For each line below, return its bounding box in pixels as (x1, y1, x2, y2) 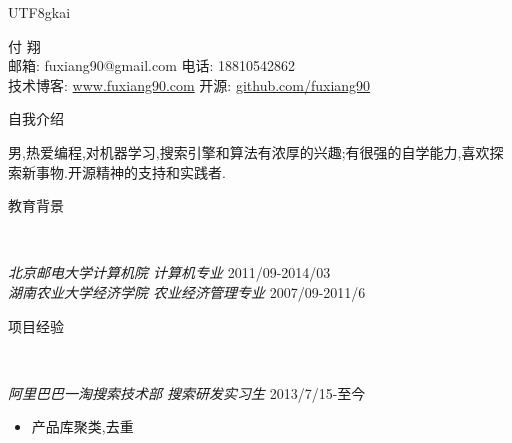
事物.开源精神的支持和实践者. (35, 161, 226, 182)
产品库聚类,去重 (31, 416, 134, 437)
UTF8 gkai (8, 2, 71, 22)
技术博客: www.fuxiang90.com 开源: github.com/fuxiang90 (8, 74, 371, 95)
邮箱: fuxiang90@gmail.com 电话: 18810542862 (8, 55, 296, 76)
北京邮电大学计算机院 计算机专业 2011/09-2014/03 (8, 262, 331, 283)
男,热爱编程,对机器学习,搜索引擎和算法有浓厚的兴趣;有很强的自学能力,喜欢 (8, 141, 490, 162)
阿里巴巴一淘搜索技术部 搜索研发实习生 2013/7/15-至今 (8, 382, 366, 403)
